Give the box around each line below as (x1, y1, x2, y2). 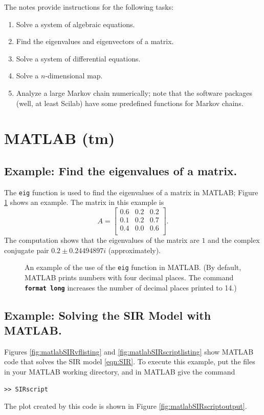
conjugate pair (4, 244, 49, 255)
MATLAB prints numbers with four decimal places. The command (25, 272, 234, 282)
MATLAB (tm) (4, 128, 115, 149)
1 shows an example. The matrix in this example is (4, 197, 164, 208)
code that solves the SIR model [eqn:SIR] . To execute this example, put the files (4, 356, 255, 367)
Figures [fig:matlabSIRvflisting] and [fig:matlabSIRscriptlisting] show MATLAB (4, 346, 254, 357)
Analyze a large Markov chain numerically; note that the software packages (16, 87, 252, 98)
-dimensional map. (45, 70, 103, 81)
